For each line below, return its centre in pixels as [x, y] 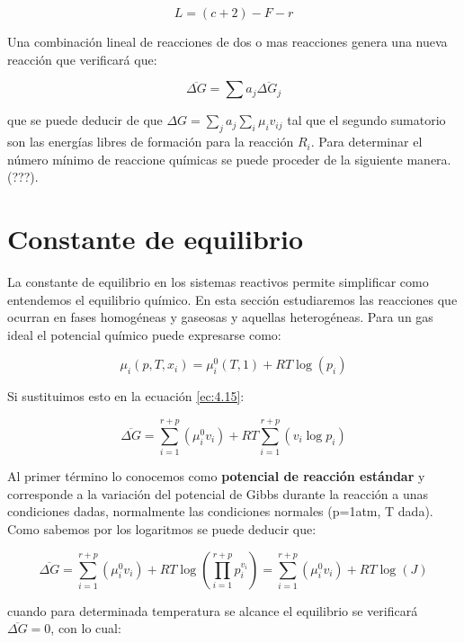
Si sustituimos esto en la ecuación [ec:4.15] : [126, 396]
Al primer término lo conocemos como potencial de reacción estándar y [216, 476]
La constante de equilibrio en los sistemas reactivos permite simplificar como [218, 282]
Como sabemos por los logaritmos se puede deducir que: [162, 528]
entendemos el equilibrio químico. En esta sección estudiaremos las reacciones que [232, 299]
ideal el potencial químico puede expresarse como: [144, 334]
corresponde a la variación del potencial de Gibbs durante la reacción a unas [218, 493]
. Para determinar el [366, 142]
